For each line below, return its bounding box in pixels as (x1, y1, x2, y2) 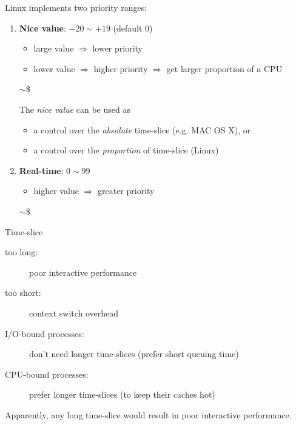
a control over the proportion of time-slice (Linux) (33, 144, 219, 156)
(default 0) (113, 21, 153, 34)
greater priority (97, 184, 155, 197)
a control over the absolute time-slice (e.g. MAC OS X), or (33, 123, 251, 136)
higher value (33, 184, 79, 197)
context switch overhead (29, 306, 119, 319)
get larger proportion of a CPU (166, 62, 283, 75)
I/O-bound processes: (5, 327, 84, 340)
